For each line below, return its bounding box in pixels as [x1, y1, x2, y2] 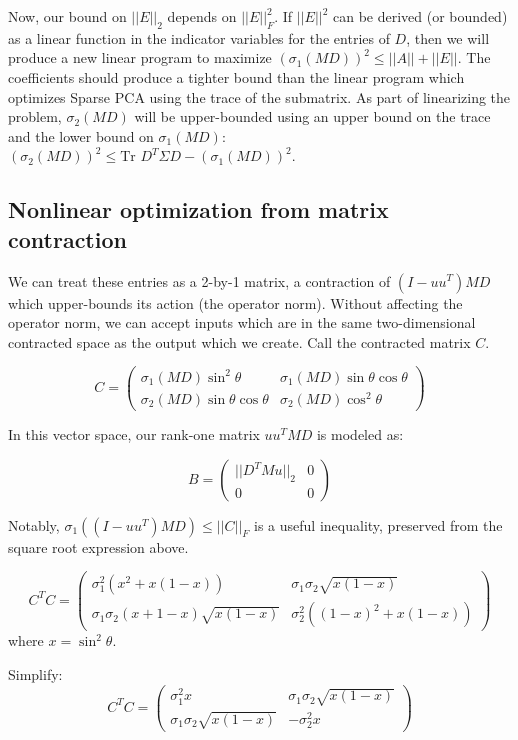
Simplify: [8, 663, 63, 684]
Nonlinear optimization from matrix [8, 194, 389, 225]
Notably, [8, 514, 60, 535]
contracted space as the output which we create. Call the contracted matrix [8, 331, 471, 352]
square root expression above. [8, 536, 189, 557]
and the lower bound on [8, 125, 154, 146]
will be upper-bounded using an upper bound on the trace [134, 106, 491, 127]
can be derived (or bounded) [333, 6, 508, 26]
